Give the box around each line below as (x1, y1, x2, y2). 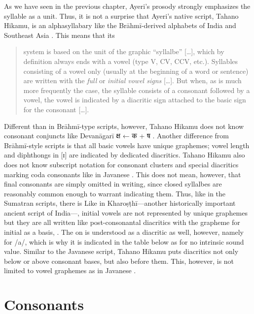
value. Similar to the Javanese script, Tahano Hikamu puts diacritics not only (4, 246, 239, 256)
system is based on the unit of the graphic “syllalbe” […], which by (23, 46, 224, 57)
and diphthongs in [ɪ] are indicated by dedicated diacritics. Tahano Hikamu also (4, 150, 245, 160)
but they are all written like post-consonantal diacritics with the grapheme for (4, 217, 240, 227)
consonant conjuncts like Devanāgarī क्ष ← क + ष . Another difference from (4, 130, 229, 141)
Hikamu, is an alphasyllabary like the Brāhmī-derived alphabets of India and (4, 20, 236, 31)
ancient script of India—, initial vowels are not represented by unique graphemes (4, 207, 248, 218)
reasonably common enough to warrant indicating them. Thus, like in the (4, 188, 226, 198)
